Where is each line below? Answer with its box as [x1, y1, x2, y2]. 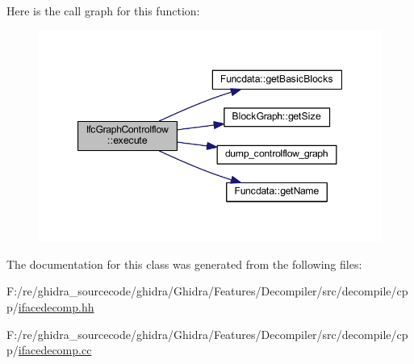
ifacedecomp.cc [18, 341, 92, 358]
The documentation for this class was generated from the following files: [6, 255, 362, 272]
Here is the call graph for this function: [6, 2, 200, 19]
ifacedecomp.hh [18, 298, 94, 315]
